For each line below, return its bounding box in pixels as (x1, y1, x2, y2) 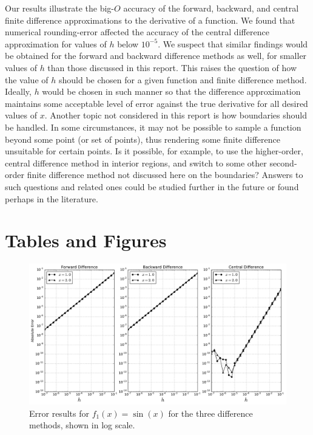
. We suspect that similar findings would (158, 37, 308, 50)
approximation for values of (5, 37, 107, 50)
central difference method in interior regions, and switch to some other (5, 156, 267, 169)
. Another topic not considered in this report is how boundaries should (44, 109, 307, 122)
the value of (5, 73, 49, 86)
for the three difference (168, 406, 253, 419)
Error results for (29, 406, 89, 419)
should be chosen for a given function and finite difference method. (58, 73, 307, 86)
